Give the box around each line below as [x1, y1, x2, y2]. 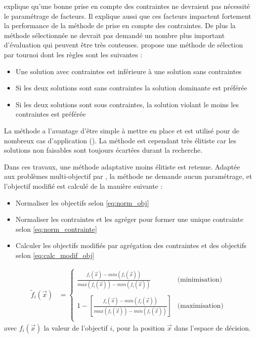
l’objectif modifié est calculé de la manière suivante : [4, 180, 163, 191]
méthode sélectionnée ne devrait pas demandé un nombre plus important [4, 30, 225, 40]
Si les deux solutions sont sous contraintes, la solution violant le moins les [15, 99, 239, 109]
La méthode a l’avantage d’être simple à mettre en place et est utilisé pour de [4, 125, 240, 135]
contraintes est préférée [15, 109, 86, 119]
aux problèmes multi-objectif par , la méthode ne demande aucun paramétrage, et [4, 171, 252, 181]
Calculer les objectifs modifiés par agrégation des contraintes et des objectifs [15, 240, 247, 251]
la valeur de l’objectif [43, 322, 108, 333]
